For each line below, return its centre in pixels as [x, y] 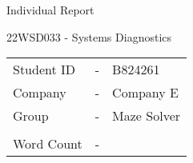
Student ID [44, 70]
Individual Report [50, 10]
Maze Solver [147, 116]
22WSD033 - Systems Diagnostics [89, 36]
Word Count [48, 144]
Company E [145, 93]
